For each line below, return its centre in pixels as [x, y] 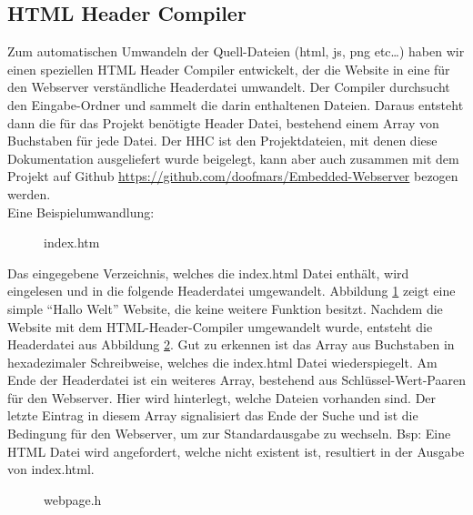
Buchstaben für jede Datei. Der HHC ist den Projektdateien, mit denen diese [222, 141]
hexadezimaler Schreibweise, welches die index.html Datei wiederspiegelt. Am [222, 362]
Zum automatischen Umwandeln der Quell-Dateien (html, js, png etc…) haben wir [236, 51]
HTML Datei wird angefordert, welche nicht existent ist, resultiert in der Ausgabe [236, 451]
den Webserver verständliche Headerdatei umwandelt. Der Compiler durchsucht [229, 87]
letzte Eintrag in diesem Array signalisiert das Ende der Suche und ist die [213, 415]
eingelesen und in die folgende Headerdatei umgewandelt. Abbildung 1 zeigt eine [231, 291]
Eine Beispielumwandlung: [81, 212]
